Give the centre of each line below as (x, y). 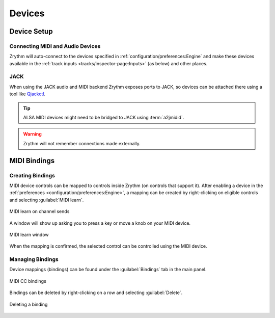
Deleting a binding (29, 304)
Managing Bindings (34, 259)
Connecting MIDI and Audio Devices (55, 46)
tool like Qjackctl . (28, 94)
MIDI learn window (29, 234)
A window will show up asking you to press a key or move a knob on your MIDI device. (100, 223)
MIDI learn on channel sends (39, 211)
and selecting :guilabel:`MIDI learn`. (47, 200)
